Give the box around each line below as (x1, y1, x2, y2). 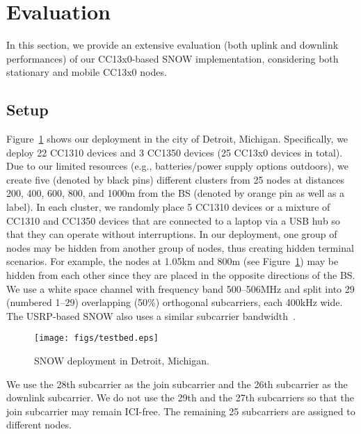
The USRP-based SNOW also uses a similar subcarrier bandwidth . (6, 308, 296, 323)
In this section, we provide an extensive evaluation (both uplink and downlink (6, 38, 339, 52)
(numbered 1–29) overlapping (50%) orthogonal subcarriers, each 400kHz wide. (6, 295, 343, 310)
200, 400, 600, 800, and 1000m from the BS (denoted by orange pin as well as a (6, 186, 345, 200)
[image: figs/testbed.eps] (34, 333, 159, 344)
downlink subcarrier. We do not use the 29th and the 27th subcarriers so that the (6, 390, 354, 405)
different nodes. (6, 417, 72, 432)
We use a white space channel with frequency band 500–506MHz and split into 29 (6, 281, 355, 296)
